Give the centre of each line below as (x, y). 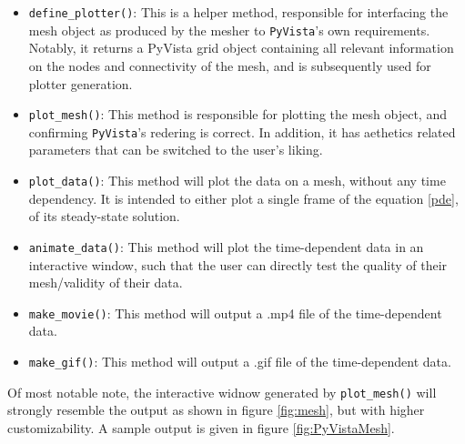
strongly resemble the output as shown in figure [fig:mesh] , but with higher (216, 410)
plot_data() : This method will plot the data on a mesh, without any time (237, 180)
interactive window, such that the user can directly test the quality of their (238, 264)
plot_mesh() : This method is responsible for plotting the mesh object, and (238, 114)
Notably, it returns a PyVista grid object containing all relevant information (241, 48)
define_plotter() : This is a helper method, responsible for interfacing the (238, 12)
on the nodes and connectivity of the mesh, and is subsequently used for (230, 65)
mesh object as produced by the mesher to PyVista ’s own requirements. (229, 30)
